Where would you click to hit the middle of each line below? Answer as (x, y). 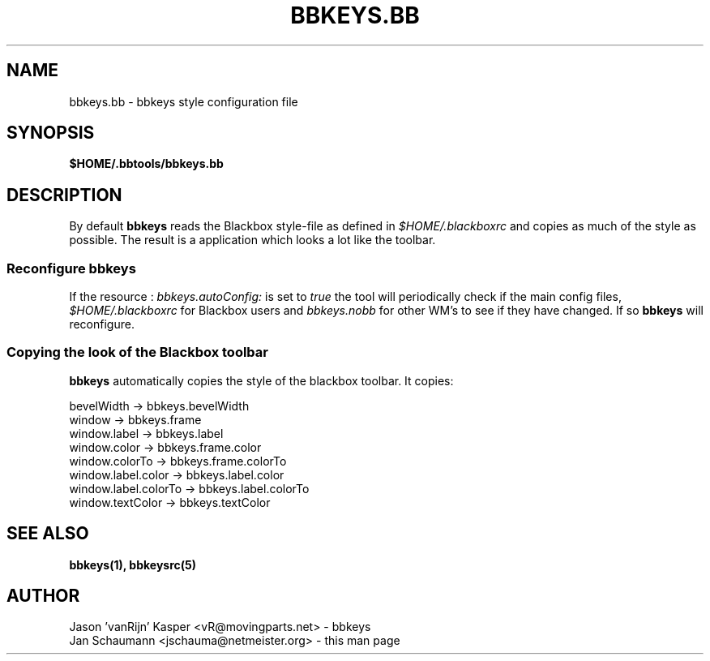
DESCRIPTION (64, 195)
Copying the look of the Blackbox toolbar (137, 352)
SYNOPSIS (51, 133)
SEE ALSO (48, 534)
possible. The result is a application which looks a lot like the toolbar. (252, 240)
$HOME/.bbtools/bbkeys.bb (146, 164)
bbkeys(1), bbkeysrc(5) (133, 564)
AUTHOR (43, 596)
